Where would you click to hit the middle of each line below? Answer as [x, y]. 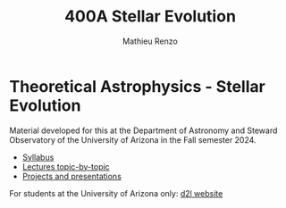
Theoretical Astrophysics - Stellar [137, 86]
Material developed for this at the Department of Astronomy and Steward [143, 130]
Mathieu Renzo [150, 41]
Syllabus [38, 157]
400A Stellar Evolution [150, 17]
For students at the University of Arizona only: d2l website [116, 193]
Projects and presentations [72, 176]
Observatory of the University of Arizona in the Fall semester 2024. [133, 139]
